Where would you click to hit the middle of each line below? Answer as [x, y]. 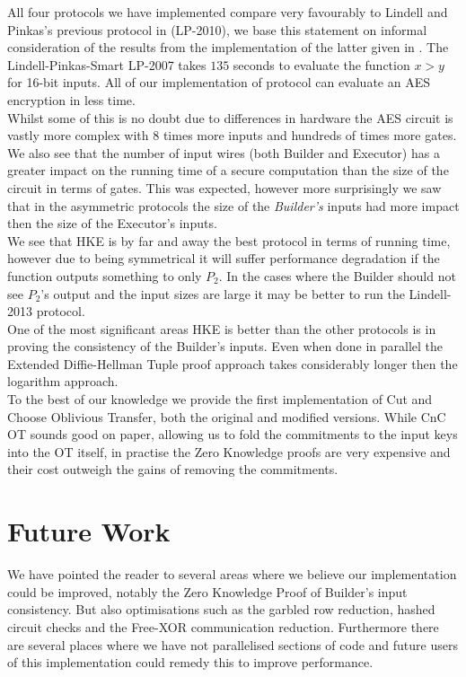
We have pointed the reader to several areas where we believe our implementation [232, 574]
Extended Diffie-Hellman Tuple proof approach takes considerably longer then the [233, 363]
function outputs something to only [105, 275]
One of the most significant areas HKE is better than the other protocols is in [222, 328]
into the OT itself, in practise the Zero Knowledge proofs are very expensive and [229, 451]
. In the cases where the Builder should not [337, 275]
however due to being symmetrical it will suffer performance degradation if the [224, 258]
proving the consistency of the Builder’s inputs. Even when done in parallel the [225, 346]
